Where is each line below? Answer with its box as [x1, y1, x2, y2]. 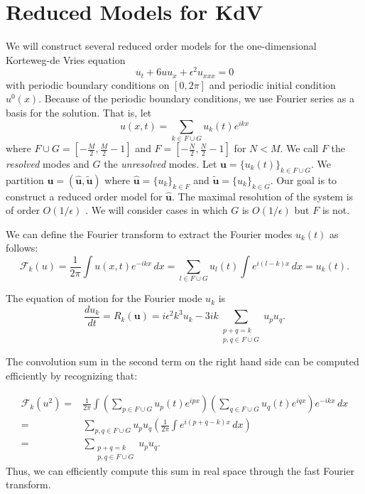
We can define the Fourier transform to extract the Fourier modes [6, 226, 293, 241]
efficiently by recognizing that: [6, 367, 138, 382]
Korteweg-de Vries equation [6, 52, 126, 67]
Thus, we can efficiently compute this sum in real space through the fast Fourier [6, 463, 355, 478]
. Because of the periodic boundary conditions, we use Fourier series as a [38, 91, 354, 106]
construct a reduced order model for [6, 188, 163, 203]
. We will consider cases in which [85, 203, 228, 218]
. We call [280, 141, 319, 156]
